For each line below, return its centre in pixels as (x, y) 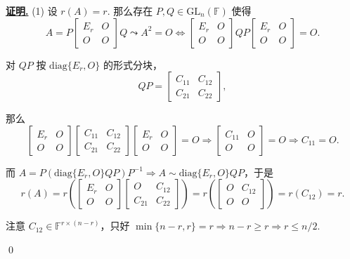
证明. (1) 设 (32, 11)
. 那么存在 (130, 11)
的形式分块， (132, 64)
